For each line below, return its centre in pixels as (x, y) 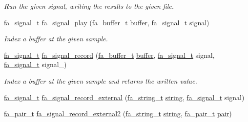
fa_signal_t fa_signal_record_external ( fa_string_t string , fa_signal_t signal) (124, 97)
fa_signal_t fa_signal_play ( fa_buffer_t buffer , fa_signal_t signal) (107, 22)
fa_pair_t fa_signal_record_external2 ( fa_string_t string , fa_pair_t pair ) (118, 113)
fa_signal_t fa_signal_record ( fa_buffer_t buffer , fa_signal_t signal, (109, 55)
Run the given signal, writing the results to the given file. (89, 6)
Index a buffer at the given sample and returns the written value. (101, 80)
